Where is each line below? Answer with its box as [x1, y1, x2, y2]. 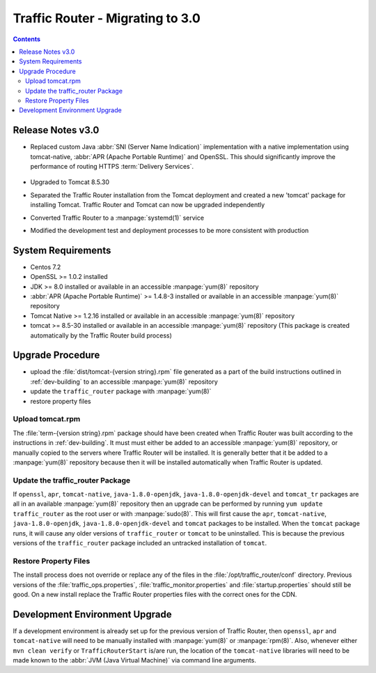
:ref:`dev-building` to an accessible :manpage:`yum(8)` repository [30, 377, 219, 386]
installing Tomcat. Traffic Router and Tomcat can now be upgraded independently [30, 201, 265, 209]
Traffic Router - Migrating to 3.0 [13, 10, 201, 26]
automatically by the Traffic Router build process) [30, 331, 172, 340]
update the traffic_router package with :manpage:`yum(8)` [30, 387, 212, 395]
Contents [13, 35, 41, 43]
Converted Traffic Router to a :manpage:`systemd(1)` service [30, 213, 205, 222]
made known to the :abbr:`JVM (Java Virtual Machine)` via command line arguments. [13, 656, 257, 665]
